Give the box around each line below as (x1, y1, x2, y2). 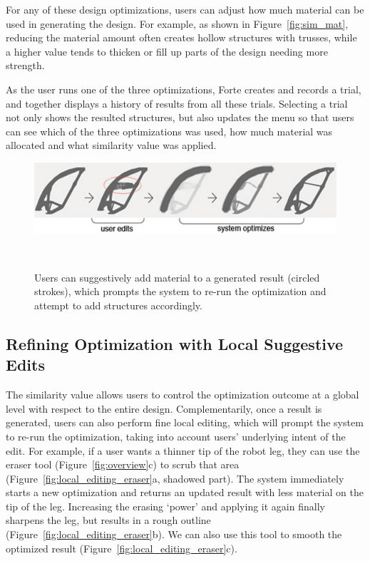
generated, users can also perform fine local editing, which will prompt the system (6, 415, 364, 430)
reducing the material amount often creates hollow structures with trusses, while (6, 30, 357, 45)
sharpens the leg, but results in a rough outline (6, 513, 211, 527)
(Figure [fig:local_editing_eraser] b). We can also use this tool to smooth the (6, 527, 342, 542)
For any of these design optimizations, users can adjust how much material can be (6, 2, 364, 16)
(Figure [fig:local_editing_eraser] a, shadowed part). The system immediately (6, 470, 344, 485)
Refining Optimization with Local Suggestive (6, 332, 344, 354)
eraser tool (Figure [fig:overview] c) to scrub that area (6, 457, 240, 472)
